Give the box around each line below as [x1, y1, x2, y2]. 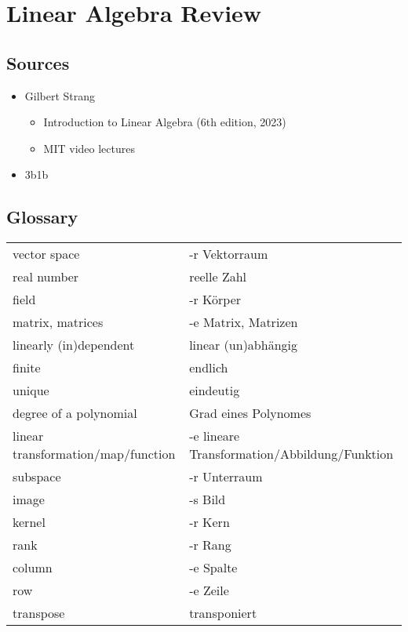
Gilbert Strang [24, 87, 96, 104]
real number [13, 267, 79, 286]
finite [13, 358, 41, 377]
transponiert [189, 604, 257, 623]
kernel [13, 513, 46, 532]
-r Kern [189, 513, 230, 532]
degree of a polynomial [13, 404, 137, 423]
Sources [6, 50, 70, 74]
